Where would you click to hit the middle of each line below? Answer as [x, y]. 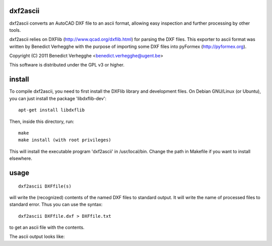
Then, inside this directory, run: [42, 121]
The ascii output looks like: [37, 236]
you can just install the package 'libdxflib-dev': [58, 98]
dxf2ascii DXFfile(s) [45, 186]
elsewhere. [21, 158]
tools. [15, 30]
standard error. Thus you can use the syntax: [56, 205]
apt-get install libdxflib [52, 110]
